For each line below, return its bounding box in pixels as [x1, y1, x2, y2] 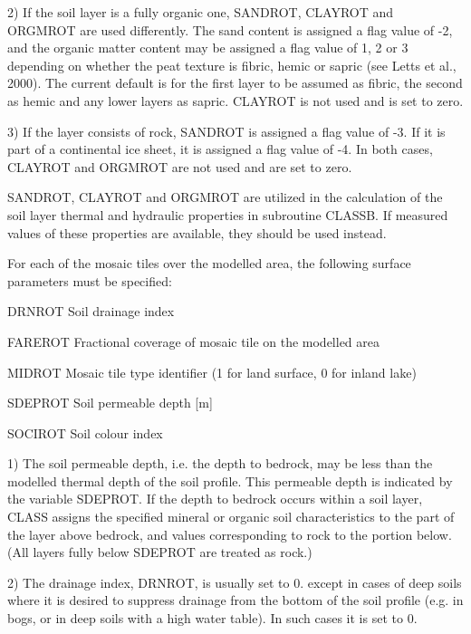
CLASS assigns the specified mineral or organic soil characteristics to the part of [7, 507, 455, 526]
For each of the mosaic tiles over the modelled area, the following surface [7, 254, 411, 273]
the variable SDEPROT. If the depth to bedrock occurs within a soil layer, [7, 489, 423, 508]
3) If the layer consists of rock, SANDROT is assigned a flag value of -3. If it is [7, 121, 446, 140]
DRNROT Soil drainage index [7, 302, 175, 321]
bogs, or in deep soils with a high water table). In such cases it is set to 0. [7, 609, 418, 628]
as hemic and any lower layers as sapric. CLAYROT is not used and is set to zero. [7, 91, 464, 110]
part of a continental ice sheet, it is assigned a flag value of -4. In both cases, [7, 139, 433, 158]
